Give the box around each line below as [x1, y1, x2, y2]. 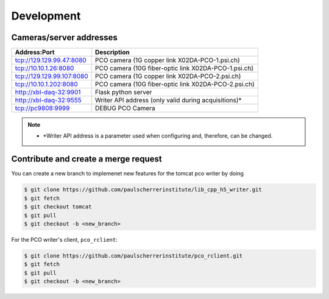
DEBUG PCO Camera [94, 104, 155, 113]
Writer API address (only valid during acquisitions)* [94, 96, 242, 105]
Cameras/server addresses [11, 32, 118, 43]
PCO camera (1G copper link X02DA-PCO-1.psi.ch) [94, 56, 240, 65]
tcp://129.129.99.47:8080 [15, 56, 87, 65]
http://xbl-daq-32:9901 [15, 88, 81, 97]
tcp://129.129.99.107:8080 [15, 72, 88, 80]
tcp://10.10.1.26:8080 [15, 64, 74, 72]
